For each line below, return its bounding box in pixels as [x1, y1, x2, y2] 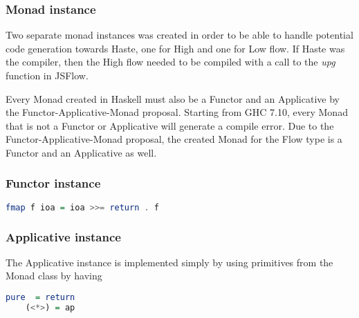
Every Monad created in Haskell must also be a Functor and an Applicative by [6, 91, 340, 106]
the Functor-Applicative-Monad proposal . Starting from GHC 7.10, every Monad [6, 105, 348, 119]
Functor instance [6, 175, 101, 192]
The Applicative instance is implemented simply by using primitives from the [6, 255, 333, 269]
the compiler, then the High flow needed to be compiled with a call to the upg [6, 54, 335, 69]
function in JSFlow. [6, 68, 89, 82]
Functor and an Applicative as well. [6, 145, 157, 159]
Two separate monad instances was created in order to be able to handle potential [6, 28, 353, 42]
